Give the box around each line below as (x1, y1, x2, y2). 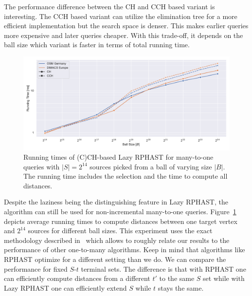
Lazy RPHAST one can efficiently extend (4, 282, 127, 293)
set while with (203, 273, 245, 283)
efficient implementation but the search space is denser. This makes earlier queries (4, 20, 249, 31)
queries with (23, 161, 60, 171)
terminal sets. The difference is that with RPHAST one (81, 263, 246, 274)
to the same (159, 273, 195, 283)
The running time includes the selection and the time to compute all (23, 171, 228, 181)
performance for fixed (4, 263, 68, 274)
